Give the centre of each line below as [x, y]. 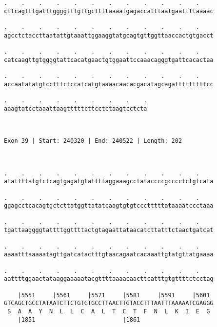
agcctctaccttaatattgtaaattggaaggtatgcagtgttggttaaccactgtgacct [109, 35]
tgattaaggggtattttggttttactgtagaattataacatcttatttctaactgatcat [109, 230]
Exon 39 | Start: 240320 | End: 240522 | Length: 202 [93, 141]
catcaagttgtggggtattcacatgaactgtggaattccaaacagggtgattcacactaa [109, 60]
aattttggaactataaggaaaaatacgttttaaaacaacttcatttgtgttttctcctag [109, 279]
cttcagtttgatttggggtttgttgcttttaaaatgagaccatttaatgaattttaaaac [109, 11]
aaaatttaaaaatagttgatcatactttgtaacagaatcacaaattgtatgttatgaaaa [109, 255]
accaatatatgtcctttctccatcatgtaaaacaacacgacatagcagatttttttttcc [109, 84]
